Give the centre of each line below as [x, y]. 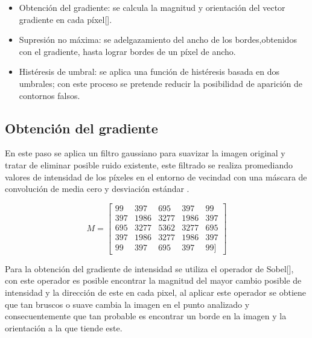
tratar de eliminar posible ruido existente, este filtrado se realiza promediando [149, 164]
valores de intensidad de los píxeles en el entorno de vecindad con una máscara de [156, 177]
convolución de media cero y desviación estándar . [97, 189]
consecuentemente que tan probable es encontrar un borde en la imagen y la [146, 316]
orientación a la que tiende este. [64, 327]
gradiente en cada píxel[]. [65, 19]
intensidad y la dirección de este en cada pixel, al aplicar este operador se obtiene [155, 292]
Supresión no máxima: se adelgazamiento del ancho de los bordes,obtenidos [158, 40]
